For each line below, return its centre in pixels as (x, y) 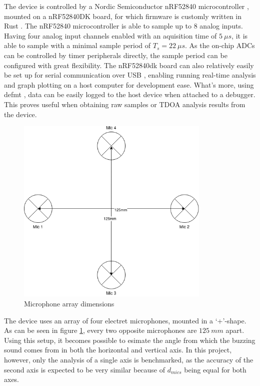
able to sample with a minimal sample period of (77, 45)
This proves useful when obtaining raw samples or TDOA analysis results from (125, 104)
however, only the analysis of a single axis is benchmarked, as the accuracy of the (129, 359)
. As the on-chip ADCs (220, 45)
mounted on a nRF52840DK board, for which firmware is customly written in (123, 16)
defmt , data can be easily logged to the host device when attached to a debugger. (130, 94)
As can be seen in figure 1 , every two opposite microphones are (100, 330)
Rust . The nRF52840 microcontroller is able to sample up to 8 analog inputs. (123, 26)
